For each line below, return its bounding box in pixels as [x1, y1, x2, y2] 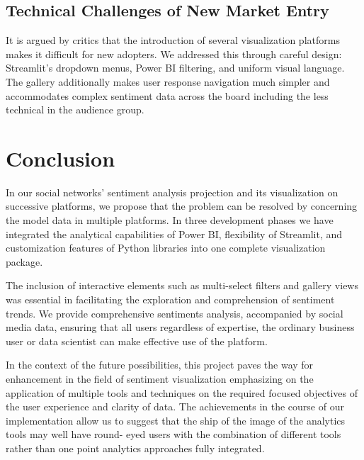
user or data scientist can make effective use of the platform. [6, 333, 268, 348]
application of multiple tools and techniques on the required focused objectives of [6, 385, 358, 400]
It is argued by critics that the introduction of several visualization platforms [6, 33, 340, 47]
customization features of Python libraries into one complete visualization [6, 240, 326, 255]
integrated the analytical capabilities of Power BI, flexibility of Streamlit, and [6, 226, 343, 241]
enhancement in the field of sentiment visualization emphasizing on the [6, 371, 314, 386]
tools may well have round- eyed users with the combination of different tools [6, 427, 341, 442]
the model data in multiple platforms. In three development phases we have [6, 213, 334, 228]
